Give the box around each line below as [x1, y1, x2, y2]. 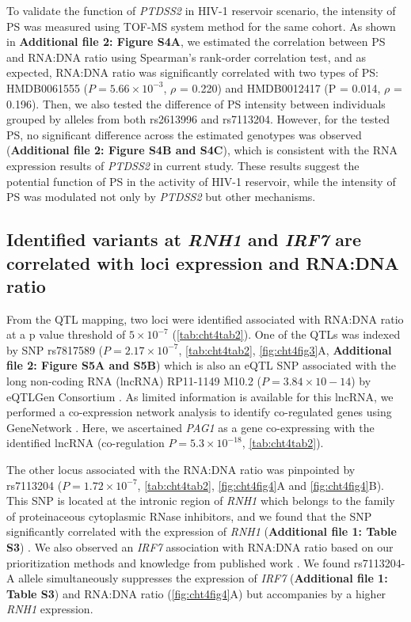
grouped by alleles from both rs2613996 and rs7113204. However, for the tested [6, 111, 390, 127]
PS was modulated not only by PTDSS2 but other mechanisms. [6, 188, 316, 205]
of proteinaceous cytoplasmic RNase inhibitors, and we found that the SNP [6, 507, 372, 524]
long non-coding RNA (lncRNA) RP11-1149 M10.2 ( [6, 373, 262, 389]
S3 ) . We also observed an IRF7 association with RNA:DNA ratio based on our [6, 539, 394, 556]
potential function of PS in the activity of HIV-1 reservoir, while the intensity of [6, 173, 396, 189]
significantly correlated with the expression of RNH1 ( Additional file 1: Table [6, 523, 397, 540]
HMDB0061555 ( [6, 79, 89, 96]
